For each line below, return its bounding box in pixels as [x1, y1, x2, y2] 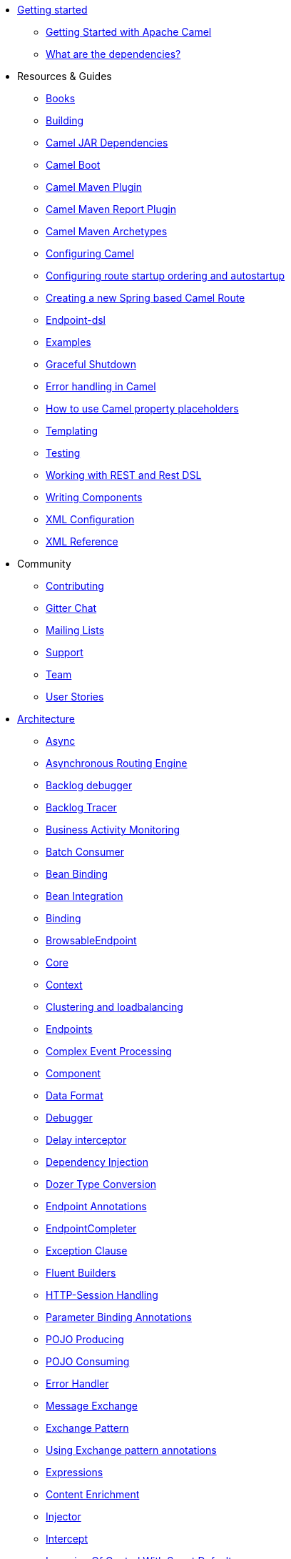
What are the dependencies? [46, 48, 181, 60]
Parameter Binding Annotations [46, 1311, 192, 1323]
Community [17, 558, 71, 570]
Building [46, 114, 84, 127]
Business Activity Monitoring [46, 823, 180, 836]
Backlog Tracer [46, 801, 117, 813]
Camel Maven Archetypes [46, 225, 168, 237]
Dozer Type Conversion [46, 1178, 157, 1190]
